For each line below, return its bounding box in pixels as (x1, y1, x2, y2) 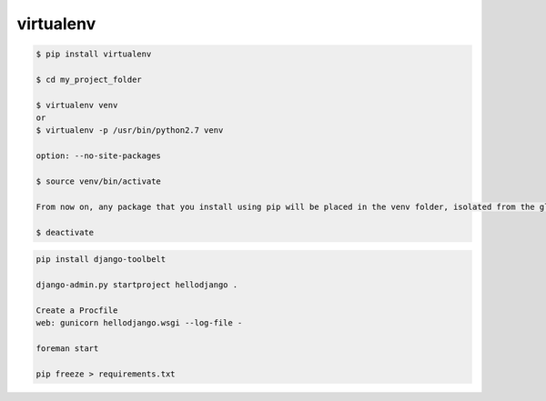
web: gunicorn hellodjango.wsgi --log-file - (35, 318, 243, 328)
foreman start (35, 343, 99, 354)
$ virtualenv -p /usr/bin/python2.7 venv (35, 125, 224, 135)
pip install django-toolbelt (35, 255, 167, 265)
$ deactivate (35, 227, 95, 237)
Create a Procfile (35, 305, 118, 316)
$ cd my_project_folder (35, 74, 143, 85)
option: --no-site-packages (35, 151, 161, 161)
